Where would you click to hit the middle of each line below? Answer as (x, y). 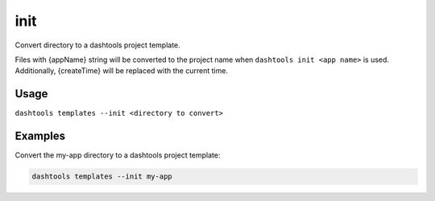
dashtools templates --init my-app (102, 176)
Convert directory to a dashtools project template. (97, 45)
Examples (40, 136)
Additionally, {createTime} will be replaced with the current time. (122, 71)
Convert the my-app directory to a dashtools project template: (118, 155)
